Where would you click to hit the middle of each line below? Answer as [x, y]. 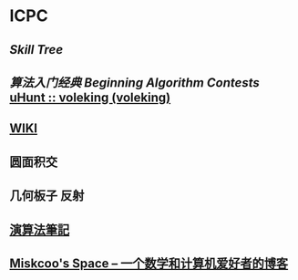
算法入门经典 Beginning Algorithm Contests [134, 83]
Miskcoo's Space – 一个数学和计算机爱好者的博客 [149, 263]
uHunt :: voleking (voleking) [90, 97]
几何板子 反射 [47, 196]
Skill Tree [36, 50]
